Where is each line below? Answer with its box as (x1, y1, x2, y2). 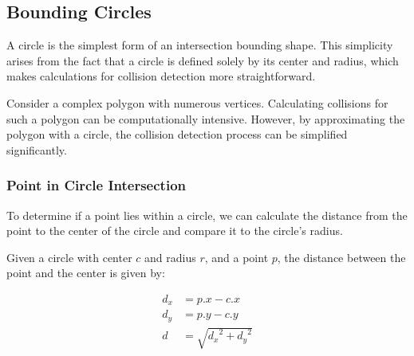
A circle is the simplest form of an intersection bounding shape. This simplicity (6, 37, 393, 53)
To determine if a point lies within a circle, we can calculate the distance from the (6, 206, 408, 223)
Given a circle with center (6, 248, 132, 265)
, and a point (204, 248, 269, 265)
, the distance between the (277, 248, 406, 265)
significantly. (6, 141, 67, 158)
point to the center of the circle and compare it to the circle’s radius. (6, 222, 343, 239)
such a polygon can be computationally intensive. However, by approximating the (6, 110, 405, 127)
